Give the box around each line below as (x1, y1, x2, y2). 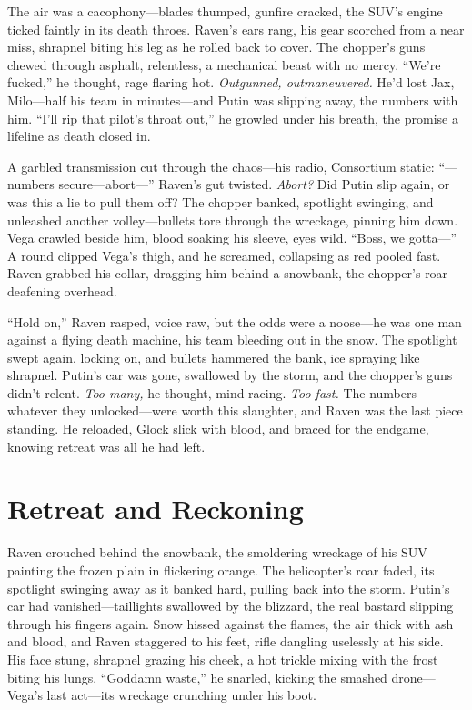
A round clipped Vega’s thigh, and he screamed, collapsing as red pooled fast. (7, 245, 441, 265)
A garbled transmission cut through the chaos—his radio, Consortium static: (7, 156, 435, 175)
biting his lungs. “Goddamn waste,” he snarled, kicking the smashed (7, 667, 387, 686)
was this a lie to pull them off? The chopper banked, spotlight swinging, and (7, 192, 434, 211)
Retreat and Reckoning (7, 490, 304, 527)
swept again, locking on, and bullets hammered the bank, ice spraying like (7, 347, 420, 366)
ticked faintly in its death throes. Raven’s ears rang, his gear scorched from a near (7, 19, 465, 38)
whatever (7, 401, 58, 420)
